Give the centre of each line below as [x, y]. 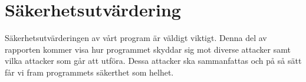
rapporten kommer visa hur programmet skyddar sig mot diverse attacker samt [148, 49]
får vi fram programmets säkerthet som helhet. [89, 72]
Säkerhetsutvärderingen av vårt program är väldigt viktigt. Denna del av [136, 38]
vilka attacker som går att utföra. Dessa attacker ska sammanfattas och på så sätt [153, 61]
